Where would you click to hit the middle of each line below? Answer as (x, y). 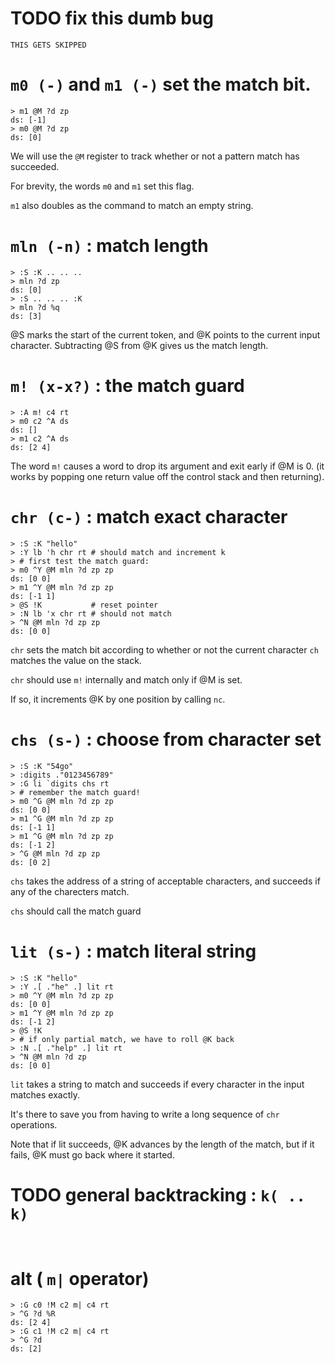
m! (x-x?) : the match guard (127, 386)
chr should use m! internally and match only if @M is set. (126, 679)
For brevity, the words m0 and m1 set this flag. (102, 186)
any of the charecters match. (70, 891)
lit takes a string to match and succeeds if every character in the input (157, 1084)
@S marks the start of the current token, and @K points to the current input (165, 334)
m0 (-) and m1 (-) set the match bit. (161, 84)
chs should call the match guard (76, 911)
